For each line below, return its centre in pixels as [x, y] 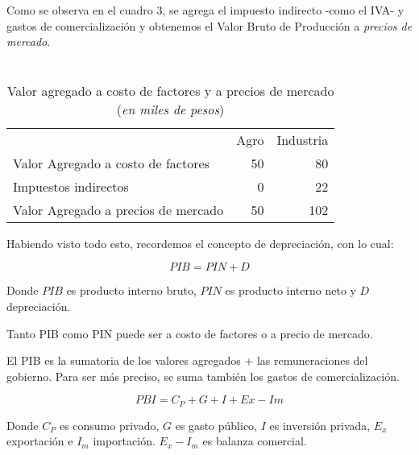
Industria [303, 139]
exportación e [40, 441]
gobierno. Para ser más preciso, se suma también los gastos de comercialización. [203, 376]
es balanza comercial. [255, 441]
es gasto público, [216, 425]
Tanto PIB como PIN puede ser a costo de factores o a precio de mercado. [190, 333]
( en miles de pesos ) [170, 109]
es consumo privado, [109, 425]
